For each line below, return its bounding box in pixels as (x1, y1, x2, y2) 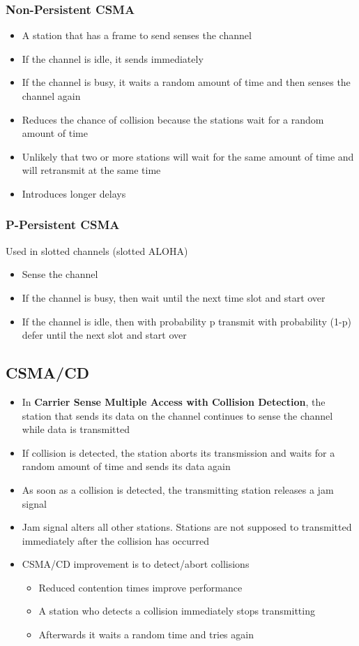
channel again (22, 89, 81, 103)
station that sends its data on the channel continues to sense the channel (22, 408, 333, 423)
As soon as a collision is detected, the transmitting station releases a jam (22, 482, 334, 497)
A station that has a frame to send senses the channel (22, 28, 252, 43)
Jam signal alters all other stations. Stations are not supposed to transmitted (22, 520, 352, 534)
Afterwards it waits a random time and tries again (38, 627, 254, 642)
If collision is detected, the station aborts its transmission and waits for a (22, 445, 335, 460)
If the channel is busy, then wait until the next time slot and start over (22, 290, 326, 304)
